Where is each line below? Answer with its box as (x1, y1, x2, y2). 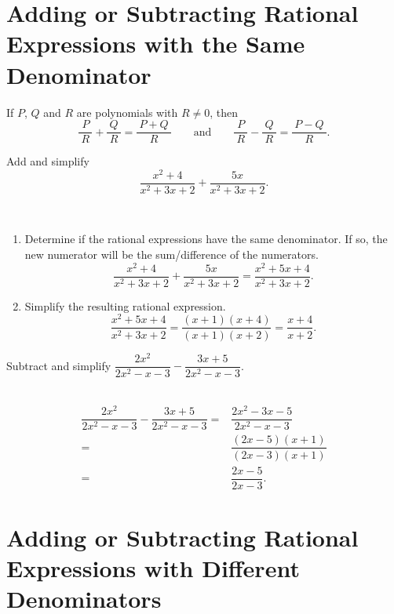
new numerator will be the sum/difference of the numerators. (24, 246, 319, 263)
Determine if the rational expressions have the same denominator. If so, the (24, 231, 388, 247)
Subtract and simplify (6, 357, 111, 373)
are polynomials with (76, 104, 178, 120)
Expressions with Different (6, 552, 300, 584)
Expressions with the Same (6, 27, 305, 60)
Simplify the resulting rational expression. (24, 297, 226, 314)
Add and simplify (6, 153, 89, 169)
